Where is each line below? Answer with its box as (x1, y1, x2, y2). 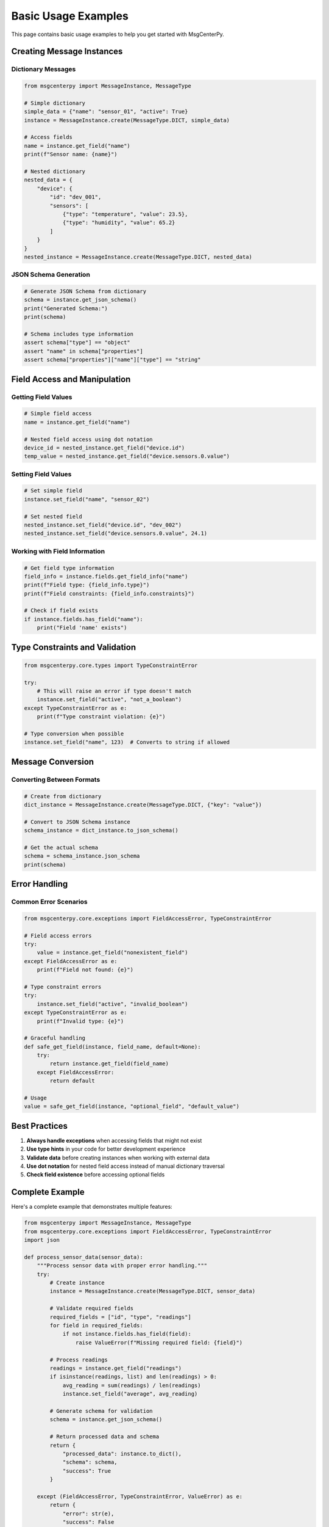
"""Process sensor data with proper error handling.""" (37, 1262, 208, 1269)
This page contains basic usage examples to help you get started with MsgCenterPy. (11, 31, 225, 38)
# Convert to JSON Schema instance (24, 818, 130, 825)
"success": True (62, 1467, 111, 1474)
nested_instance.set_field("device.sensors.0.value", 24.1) (24, 530, 208, 537)
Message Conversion (11, 756, 94, 767)
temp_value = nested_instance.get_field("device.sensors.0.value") (24, 453, 230, 460)
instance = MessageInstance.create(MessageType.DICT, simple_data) (24, 117, 230, 123)
